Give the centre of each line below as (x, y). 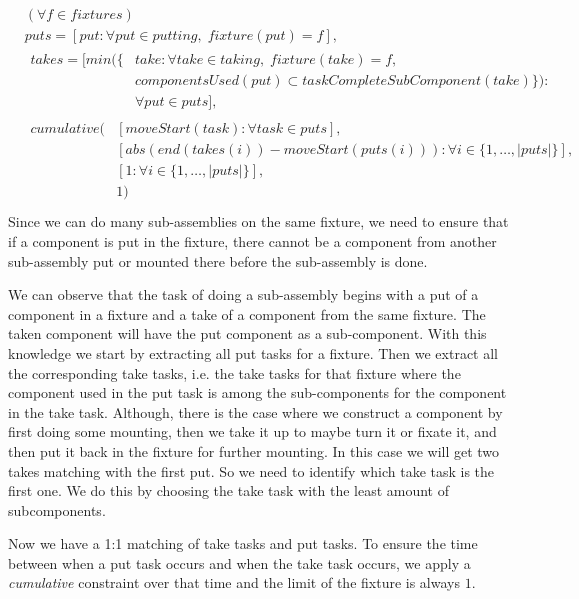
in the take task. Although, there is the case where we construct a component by (255, 411)
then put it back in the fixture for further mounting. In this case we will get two (254, 450)
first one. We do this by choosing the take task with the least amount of (229, 490)
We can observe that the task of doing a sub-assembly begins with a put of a (243, 294)
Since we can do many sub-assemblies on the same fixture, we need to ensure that (258, 221)
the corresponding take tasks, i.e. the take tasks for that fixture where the (234, 372)
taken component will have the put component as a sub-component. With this (247, 333)
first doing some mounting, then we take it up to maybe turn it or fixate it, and (252, 431)
